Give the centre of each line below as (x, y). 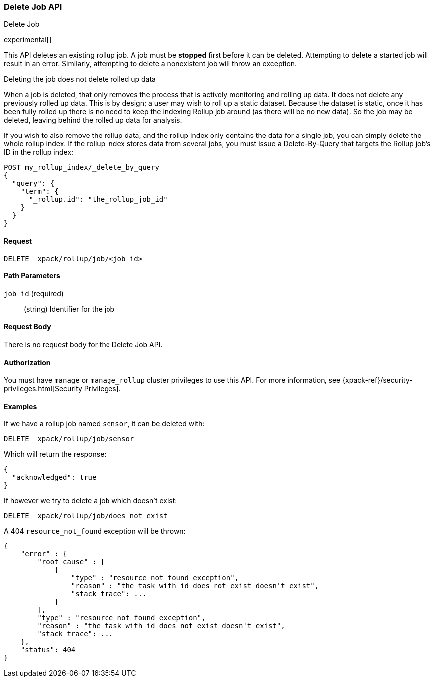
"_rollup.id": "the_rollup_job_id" (98, 200)
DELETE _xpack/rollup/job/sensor (69, 439)
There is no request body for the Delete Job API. (83, 345)
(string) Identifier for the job (69, 309)
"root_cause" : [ (71, 562)
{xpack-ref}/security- (378, 380)
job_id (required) (34, 293)
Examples (21, 406)
